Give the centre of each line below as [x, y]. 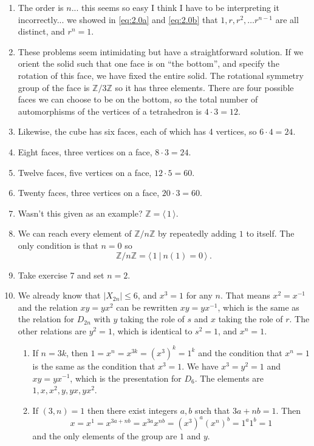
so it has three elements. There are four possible [204, 87]
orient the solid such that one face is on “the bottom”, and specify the [148, 63]
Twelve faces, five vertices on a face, [85, 172]
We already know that [59, 295]
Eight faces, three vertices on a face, [85, 151]
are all [287, 19]
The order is [41, 7]
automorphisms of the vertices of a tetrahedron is [110, 111]
